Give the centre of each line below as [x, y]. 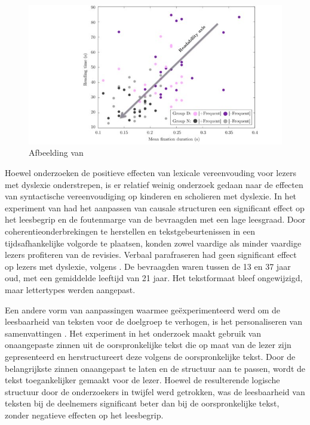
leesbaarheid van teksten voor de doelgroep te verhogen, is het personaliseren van [154, 321]
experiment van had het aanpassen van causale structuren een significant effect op [155, 207]
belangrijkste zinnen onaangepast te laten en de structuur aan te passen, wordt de [155, 368]
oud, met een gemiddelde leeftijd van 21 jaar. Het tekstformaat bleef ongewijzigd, [154, 278]
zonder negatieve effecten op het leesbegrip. [84, 415]
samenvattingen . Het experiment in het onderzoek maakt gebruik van [133, 333]
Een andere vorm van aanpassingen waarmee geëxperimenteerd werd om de [142, 309]
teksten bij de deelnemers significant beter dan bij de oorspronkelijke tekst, [142, 403]
